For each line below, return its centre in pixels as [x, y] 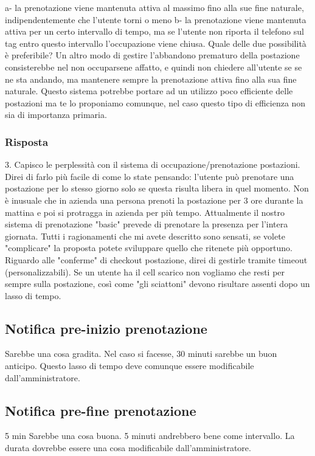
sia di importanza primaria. [56, 115]
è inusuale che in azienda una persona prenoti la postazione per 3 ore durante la [154, 200]
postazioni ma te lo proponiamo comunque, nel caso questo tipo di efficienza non [155, 102]
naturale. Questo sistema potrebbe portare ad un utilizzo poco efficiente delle [149, 91]
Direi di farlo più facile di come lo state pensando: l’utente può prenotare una [150, 176]
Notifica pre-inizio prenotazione [106, 328]
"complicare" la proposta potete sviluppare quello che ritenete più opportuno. [149, 248]
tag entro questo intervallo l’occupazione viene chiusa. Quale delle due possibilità [156, 43]
